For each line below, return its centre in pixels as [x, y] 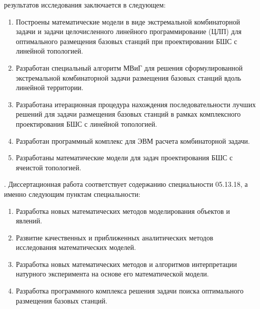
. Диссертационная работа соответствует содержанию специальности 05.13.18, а [126, 184]
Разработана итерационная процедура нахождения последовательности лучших [136, 104]
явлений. [29, 221]
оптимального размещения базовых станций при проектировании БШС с [126, 41]
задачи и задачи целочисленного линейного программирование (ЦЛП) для [128, 31]
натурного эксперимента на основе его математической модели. [112, 274]
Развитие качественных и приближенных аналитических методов [114, 237]
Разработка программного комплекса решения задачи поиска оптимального [130, 291]
